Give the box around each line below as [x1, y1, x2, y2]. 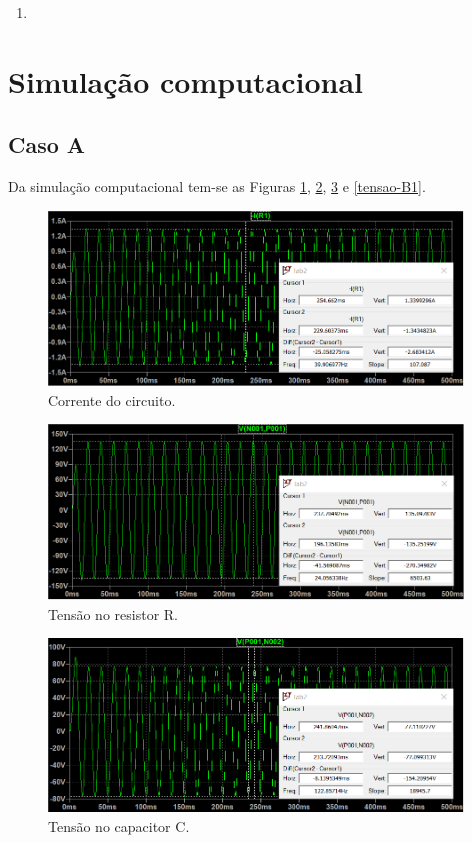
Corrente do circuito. [48, 389, 176, 410]
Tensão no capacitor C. [48, 815, 190, 836]
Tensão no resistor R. [48, 603, 178, 624]
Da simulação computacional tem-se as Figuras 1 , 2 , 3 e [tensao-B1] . [8, 176, 426, 197]
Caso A [8, 129, 86, 160]
